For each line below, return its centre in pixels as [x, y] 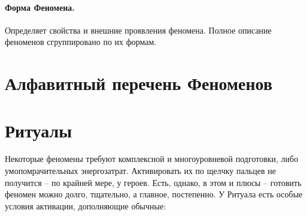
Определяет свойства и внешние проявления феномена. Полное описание [138, 30]
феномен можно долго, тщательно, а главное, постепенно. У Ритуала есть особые [154, 194]
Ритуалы [39, 130]
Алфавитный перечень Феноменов [139, 83]
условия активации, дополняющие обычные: [86, 205]
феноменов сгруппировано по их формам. [81, 42]
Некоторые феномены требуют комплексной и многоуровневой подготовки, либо [152, 159]
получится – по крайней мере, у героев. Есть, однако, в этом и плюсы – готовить [153, 182]
